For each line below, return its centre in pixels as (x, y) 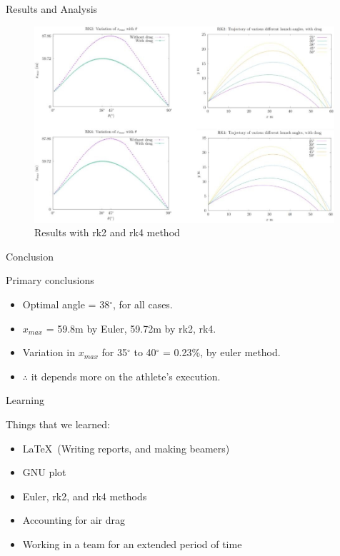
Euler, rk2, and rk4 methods (85, 496)
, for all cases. (142, 304)
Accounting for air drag (74, 520)
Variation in (49, 352)
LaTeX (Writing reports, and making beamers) (126, 448)
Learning (25, 400)
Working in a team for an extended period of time (132, 544)
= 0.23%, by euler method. (222, 352)
